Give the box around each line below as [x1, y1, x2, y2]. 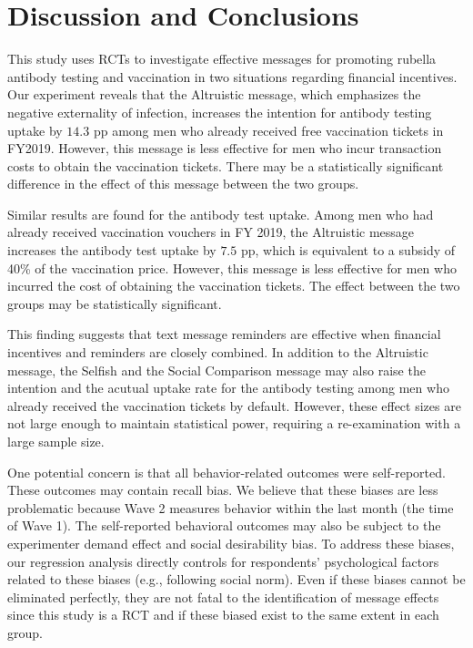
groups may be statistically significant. [7, 293, 222, 313]
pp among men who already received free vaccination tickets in [93, 120, 444, 139]
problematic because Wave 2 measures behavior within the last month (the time [7, 498, 454, 517]
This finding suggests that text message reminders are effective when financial [7, 324, 441, 344]
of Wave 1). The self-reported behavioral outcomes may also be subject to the [7, 516, 441, 535]
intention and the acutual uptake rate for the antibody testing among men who [7, 378, 449, 397]
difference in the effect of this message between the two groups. [7, 174, 359, 193]
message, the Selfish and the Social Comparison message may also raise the [7, 360, 426, 379]
